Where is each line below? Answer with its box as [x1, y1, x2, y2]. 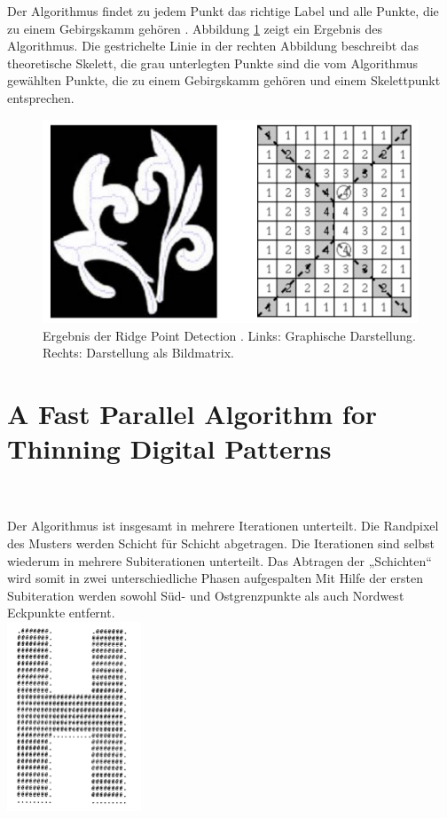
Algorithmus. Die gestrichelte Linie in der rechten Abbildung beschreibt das [7, 36, 420, 55]
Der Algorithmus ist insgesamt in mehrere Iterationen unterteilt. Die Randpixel [7, 516, 439, 535]
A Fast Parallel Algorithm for [7, 396, 378, 431]
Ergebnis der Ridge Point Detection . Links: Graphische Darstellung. [43, 326, 416, 344]
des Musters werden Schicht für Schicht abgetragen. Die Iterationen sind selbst [7, 533, 435, 552]
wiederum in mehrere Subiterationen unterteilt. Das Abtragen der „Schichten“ [7, 551, 432, 570]
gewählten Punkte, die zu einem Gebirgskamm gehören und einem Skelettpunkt [7, 71, 441, 90]
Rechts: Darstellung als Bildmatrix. [43, 343, 234, 362]
